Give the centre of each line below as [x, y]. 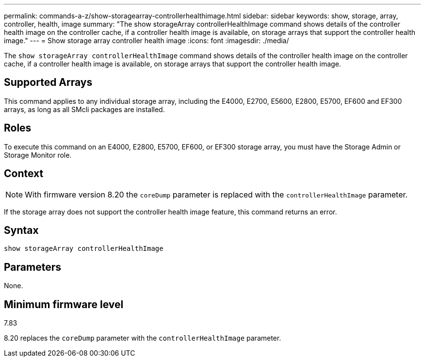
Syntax [21, 230]
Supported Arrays [48, 82]
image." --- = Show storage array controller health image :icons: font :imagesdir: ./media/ [147, 41]
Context [24, 174]
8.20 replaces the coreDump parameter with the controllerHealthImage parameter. [143, 338]
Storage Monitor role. [38, 155]
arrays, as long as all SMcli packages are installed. [84, 109]
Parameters [33, 267]
